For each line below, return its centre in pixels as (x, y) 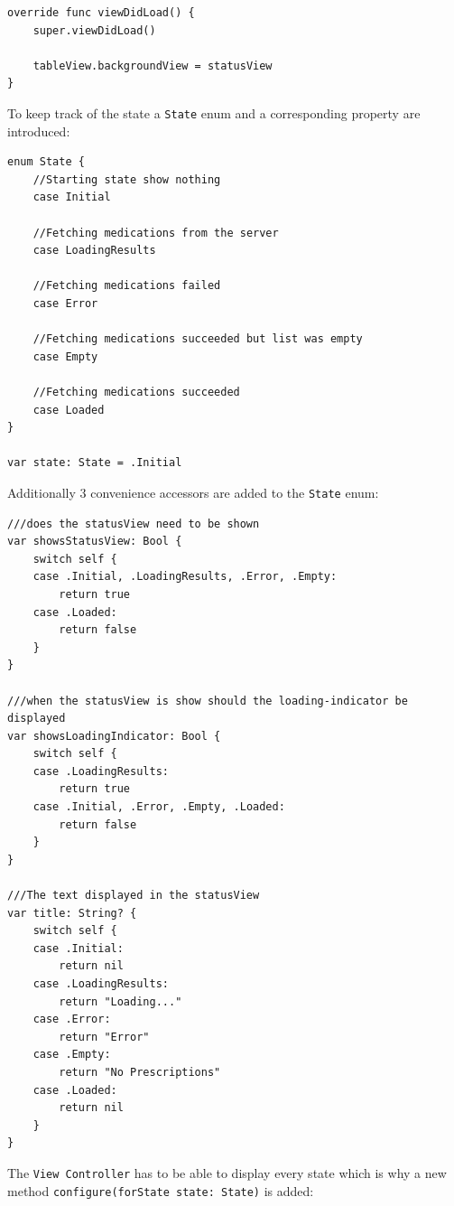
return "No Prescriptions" (140, 1072)
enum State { (46, 162)
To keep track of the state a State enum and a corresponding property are (214, 112)
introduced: (39, 131)
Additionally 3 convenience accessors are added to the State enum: (193, 492)
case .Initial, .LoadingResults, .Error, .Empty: (185, 577)
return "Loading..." (120, 1001)
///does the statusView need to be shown (134, 524)
